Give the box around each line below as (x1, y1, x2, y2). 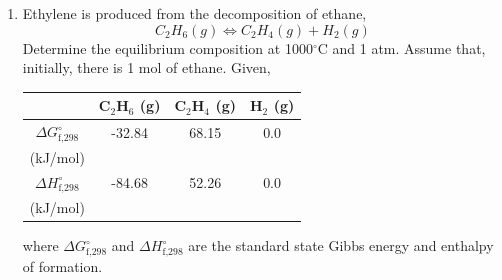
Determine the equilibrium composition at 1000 (22, 37, 313, 58)
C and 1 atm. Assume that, (317, 37, 486, 58)
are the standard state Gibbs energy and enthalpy (188, 235, 494, 256)
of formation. (22, 255, 103, 276)
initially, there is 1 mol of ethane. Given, (22, 57, 271, 78)
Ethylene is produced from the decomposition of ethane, (22, 3, 367, 23)
